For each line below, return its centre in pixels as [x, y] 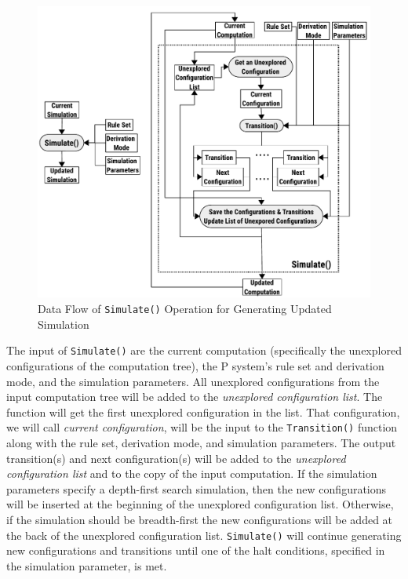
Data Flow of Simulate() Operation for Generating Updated [185, 308]
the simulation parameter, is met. [87, 565]
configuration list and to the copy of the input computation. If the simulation [192, 473]
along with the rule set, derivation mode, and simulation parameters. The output [201, 442]
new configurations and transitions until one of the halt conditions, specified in [196, 550]
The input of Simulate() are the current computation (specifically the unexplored [204, 350]
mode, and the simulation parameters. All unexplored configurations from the [193, 381]
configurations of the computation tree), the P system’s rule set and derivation [195, 365]
